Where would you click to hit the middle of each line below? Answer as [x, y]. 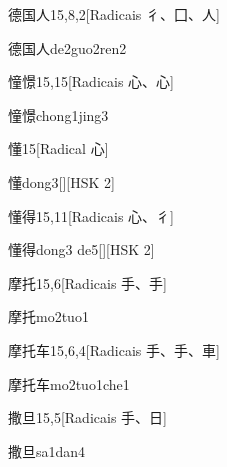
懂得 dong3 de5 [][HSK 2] [81, 249]
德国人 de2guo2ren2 [67, 47]
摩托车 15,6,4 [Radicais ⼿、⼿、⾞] [114, 349]
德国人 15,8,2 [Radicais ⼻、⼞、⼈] [114, 14]
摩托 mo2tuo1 [48, 316]
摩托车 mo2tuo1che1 [69, 383]
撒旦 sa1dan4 [47, 450]
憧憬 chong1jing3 [58, 114]
